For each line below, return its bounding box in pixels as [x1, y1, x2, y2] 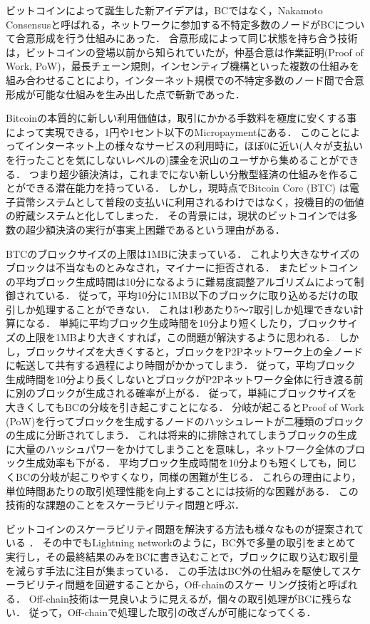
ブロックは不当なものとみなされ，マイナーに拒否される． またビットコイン [6, 260, 359, 275]
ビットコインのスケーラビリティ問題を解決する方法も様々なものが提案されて [6, 521, 364, 536]
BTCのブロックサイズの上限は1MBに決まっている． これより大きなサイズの [6, 246, 360, 261]
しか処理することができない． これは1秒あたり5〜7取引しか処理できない [15, 301, 354, 316]
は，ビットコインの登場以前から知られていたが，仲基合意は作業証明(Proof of [6, 44, 364, 59]
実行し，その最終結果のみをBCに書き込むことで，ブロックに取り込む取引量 [6, 548, 359, 563]
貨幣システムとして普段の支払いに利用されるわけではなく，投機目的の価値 [15, 194, 364, 209]
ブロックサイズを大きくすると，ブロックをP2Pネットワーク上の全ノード [25, 343, 364, 358]
